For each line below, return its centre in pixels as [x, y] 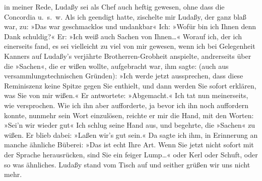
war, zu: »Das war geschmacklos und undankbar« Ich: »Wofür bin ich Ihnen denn [130, 26]
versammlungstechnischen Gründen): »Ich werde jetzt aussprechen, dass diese [124, 76]
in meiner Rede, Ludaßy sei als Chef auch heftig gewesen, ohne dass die [114, 7]
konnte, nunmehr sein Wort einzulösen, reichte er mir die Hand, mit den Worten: [129, 115]
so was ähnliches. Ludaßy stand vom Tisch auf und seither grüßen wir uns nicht [127, 164]
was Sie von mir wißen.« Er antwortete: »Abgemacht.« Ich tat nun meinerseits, [126, 95]
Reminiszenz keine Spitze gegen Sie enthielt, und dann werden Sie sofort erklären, [130, 85]
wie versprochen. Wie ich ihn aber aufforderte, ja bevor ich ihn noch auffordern [126, 105]
